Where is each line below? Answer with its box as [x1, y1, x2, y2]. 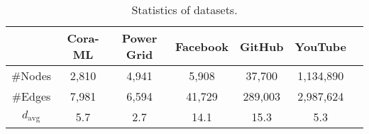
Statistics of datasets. [131, 1, 238, 18]
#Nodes [11, 67, 52, 84]
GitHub [239, 38, 284, 55]
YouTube [294, 38, 346, 55]
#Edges [11, 88, 51, 104]
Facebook [175, 38, 228, 55]
